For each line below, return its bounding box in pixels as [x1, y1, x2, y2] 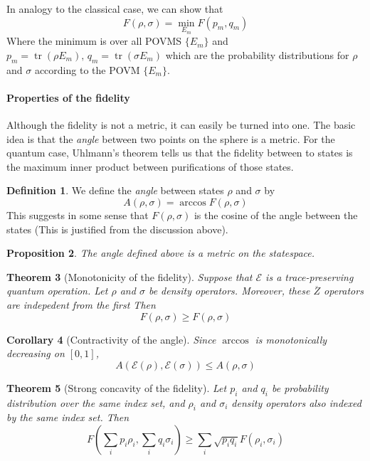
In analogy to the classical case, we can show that [6, 1, 223, 16]
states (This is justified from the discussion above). [6, 221, 228, 236]
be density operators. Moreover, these [148, 283, 310, 298]
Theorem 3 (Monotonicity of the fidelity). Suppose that [6, 269, 253, 284]
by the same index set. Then [6, 410, 129, 425]
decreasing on [6, 346, 65, 361]
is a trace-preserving [265, 269, 354, 284]
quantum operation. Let [6, 283, 108, 298]
